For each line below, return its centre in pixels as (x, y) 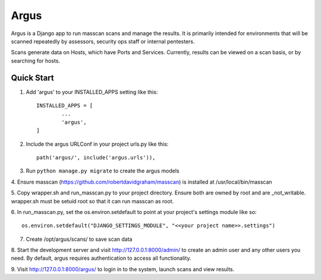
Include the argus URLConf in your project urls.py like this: (97, 144)
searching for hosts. (36, 61)
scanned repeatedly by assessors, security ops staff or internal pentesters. (103, 41)
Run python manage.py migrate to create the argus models (103, 171)
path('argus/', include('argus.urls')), (96, 157)
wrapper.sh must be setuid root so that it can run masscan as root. (92, 201)
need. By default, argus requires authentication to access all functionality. (101, 258)
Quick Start (32, 78)
